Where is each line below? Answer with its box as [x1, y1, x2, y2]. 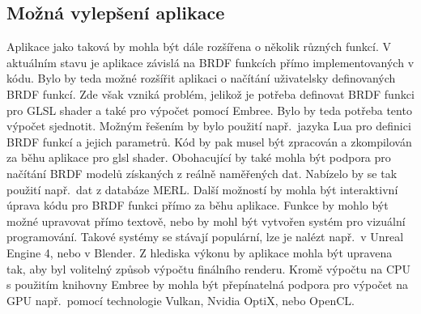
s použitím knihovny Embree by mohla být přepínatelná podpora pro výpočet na [6, 276, 408, 293]
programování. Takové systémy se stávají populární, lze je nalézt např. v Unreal [6, 228, 404, 245]
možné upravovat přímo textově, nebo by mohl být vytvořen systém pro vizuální [6, 212, 406, 229]
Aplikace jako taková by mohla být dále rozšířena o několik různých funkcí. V [6, 38, 392, 55]
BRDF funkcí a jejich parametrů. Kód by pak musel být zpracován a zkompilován [6, 133, 412, 150]
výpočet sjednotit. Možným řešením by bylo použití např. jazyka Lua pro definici [6, 117, 411, 134]
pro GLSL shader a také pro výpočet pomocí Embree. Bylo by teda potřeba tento [6, 101, 412, 118]
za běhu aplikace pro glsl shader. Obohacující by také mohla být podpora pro [6, 149, 391, 166]
